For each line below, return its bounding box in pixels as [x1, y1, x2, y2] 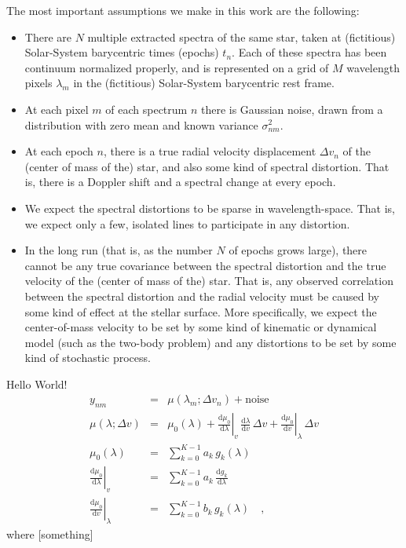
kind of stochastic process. [24, 349, 151, 366]
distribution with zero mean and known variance [24, 116, 258, 133]
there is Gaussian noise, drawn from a [200, 100, 383, 117]
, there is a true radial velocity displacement [103, 143, 316, 159]
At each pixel [24, 100, 89, 117]
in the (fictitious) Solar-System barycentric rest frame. [73, 75, 335, 91]
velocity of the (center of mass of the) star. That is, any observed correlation [24, 272, 393, 289]
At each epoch [24, 143, 93, 159]
